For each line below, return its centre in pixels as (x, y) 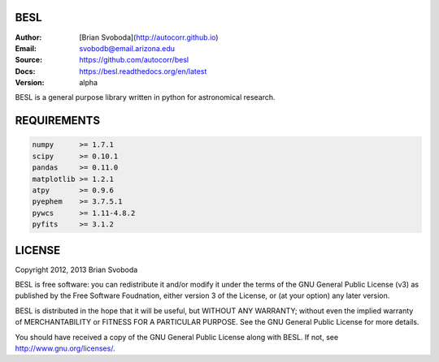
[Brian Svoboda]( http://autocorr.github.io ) (149, 37)
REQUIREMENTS (58, 121)
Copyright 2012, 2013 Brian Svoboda (76, 269)
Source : (29, 60)
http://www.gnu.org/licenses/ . (65, 348)
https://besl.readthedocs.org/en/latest (143, 71)
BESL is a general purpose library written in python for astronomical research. (145, 97)
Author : (28, 37)
